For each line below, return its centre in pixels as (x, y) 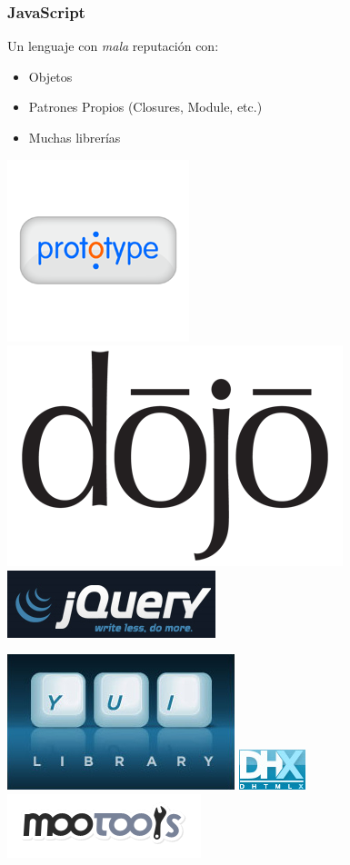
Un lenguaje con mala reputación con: (113, 46)
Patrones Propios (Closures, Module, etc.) (145, 107)
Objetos (50, 76)
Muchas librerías (75, 137)
